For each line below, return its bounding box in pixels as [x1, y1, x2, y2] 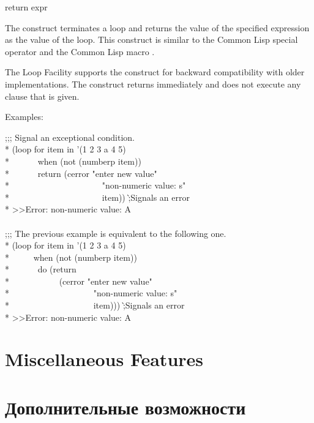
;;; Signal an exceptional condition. [5, 130, 135, 143]
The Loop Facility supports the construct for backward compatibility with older [5, 66, 305, 78]
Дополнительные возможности [5, 394, 246, 419]
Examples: [5, 110, 43, 123]
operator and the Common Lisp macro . [5, 45, 155, 58]
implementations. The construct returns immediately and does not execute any [5, 77, 301, 90]
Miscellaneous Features [5, 346, 204, 372]
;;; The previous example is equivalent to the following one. [5, 226, 226, 239]
